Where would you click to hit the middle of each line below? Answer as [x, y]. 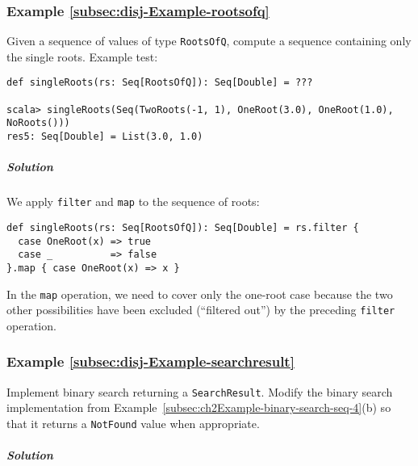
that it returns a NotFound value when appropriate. [133, 423]
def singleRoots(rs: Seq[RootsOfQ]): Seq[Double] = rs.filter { [183, 227]
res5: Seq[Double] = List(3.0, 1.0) [105, 137]
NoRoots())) [38, 123]
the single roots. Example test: [82, 56]
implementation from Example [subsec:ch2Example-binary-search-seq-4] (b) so [199, 407]
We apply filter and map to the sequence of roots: [133, 202]
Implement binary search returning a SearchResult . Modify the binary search [200, 391]
